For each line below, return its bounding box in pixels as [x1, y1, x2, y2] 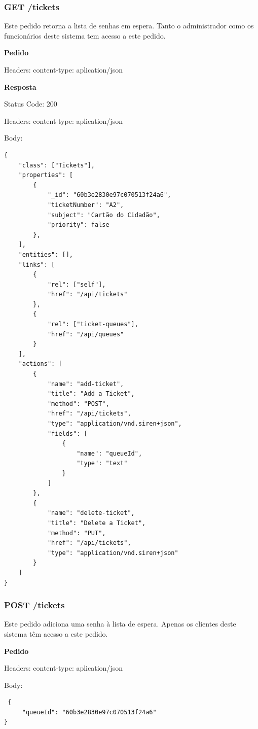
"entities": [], [18, 251, 73, 258]
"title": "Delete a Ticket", [47, 519, 146, 527]
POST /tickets [4, 599, 65, 611]
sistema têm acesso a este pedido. [4, 628, 108, 639]
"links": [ [18, 261, 55, 268]
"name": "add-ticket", [47, 380, 124, 388]
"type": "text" [77, 460, 128, 467]
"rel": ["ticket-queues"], [47, 321, 138, 328]
